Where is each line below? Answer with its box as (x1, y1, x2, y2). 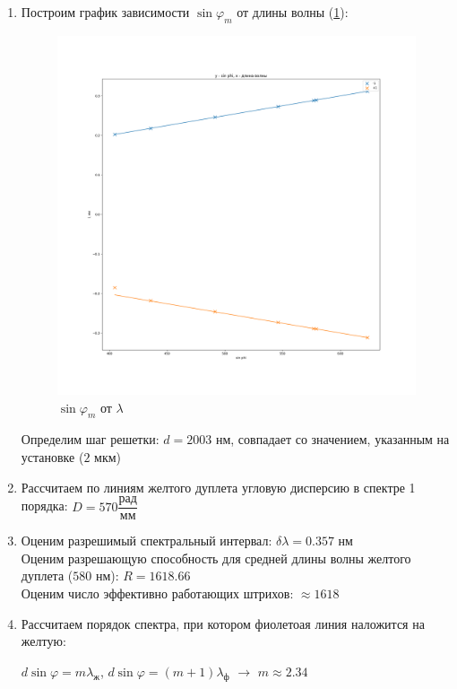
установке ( (21, 447, 84, 466)
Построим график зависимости (21, 3, 190, 21)
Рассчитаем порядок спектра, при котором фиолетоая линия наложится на (21, 614, 425, 632)
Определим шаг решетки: (21, 430, 160, 449)
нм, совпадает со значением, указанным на (215, 430, 450, 449)
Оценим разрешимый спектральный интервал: (21, 531, 272, 550)
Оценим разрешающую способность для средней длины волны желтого (21, 548, 411, 567)
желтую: (21, 632, 66, 650)
